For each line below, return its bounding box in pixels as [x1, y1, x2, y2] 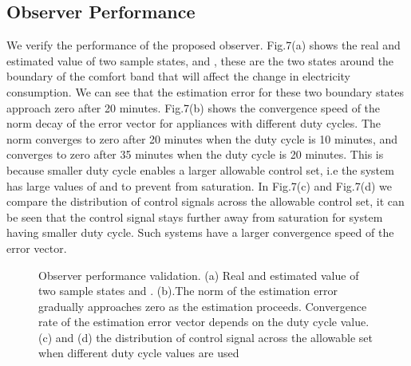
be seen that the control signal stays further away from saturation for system [6, 208, 383, 225]
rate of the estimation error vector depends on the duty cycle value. [38, 313, 370, 330]
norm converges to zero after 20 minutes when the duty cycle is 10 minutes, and [6, 130, 398, 147]
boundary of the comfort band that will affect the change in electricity [6, 68, 351, 85]
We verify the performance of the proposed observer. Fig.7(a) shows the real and [6, 37, 401, 53]
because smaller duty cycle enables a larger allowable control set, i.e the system [6, 161, 394, 178]
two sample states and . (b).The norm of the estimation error [38, 282, 338, 299]
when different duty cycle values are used [38, 344, 239, 361]
